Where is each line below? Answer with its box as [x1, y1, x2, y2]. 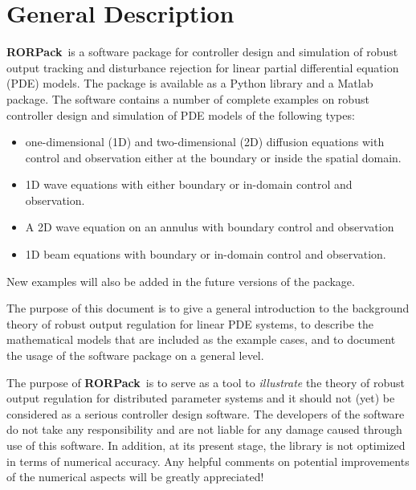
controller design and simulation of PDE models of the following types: [6, 106, 355, 123]
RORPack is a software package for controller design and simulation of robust [6, 43, 398, 60]
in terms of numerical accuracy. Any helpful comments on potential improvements [6, 452, 410, 469]
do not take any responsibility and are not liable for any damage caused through [6, 421, 402, 438]
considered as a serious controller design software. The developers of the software [6, 405, 405, 422]
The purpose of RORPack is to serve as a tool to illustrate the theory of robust [6, 374, 405, 390]
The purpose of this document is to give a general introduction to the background [6, 300, 410, 316]
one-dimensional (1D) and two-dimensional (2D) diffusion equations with [25, 133, 385, 150]
